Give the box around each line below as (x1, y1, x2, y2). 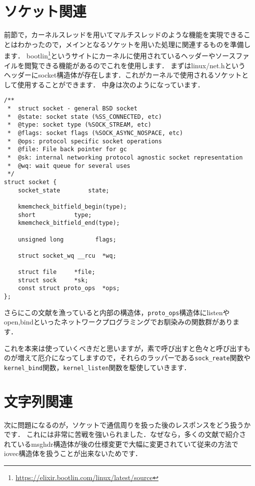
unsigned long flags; (18, 236, 117, 243)
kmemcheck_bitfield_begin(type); (18, 203, 127, 210)
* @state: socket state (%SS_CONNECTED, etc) (7, 113, 162, 120)
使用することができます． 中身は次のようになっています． (17, 79, 204, 89)
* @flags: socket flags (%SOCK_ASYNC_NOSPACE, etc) (7, 129, 183, 136)
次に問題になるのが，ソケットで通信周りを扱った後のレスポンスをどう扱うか (4, 419, 251, 430)
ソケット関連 (4, 1, 87, 21)
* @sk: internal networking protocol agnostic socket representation (7, 154, 243, 161)
